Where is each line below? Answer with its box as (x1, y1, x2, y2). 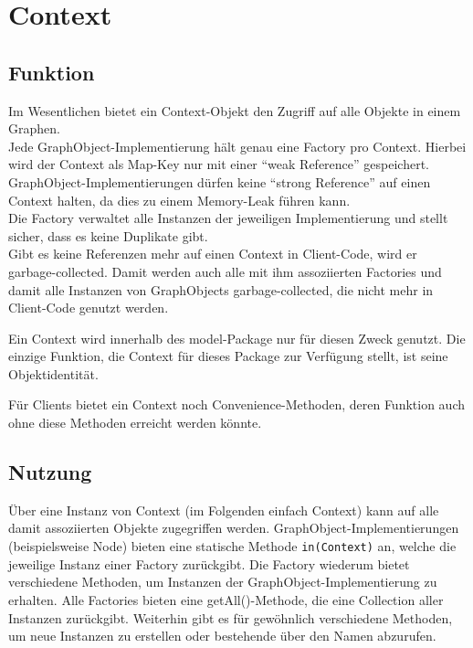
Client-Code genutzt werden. (8, 298, 169, 317)
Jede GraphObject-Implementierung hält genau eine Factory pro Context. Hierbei (8, 136, 467, 155)
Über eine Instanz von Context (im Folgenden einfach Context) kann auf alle (8, 500, 439, 519)
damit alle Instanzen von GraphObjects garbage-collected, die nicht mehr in (8, 280, 434, 299)
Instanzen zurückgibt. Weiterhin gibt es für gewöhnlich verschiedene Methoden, (8, 608, 453, 627)
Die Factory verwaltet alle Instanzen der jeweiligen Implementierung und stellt (8, 208, 448, 228)
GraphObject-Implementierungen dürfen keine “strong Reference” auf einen (8, 172, 431, 191)
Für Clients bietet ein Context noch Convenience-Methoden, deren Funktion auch (8, 395, 465, 414)
